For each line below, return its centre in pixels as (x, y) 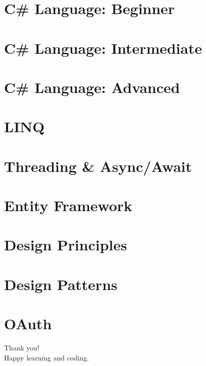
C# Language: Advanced (92, 87)
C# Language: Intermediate (103, 48)
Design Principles (66, 245)
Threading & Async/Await (98, 166)
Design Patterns (61, 284)
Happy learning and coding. (47, 357)
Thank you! (22, 348)
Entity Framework (68, 205)
